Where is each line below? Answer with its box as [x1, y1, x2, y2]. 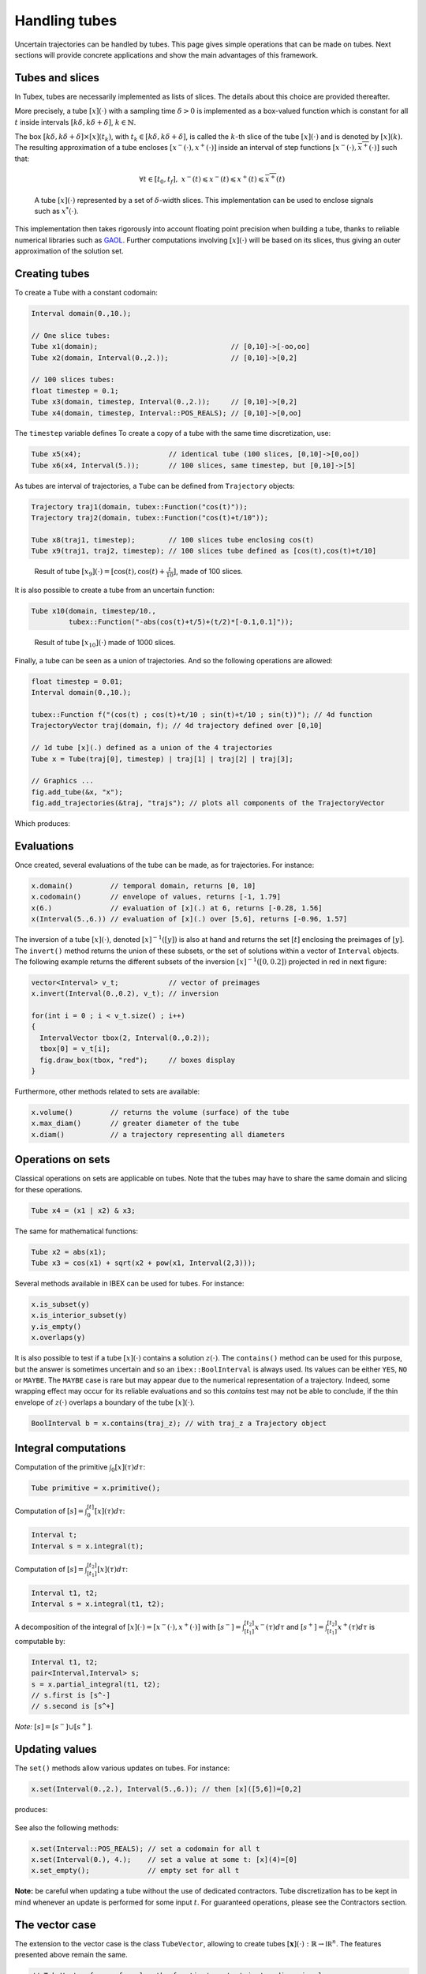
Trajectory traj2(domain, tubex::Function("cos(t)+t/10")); [31, 513, 269, 523]
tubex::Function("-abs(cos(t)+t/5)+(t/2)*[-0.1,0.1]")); [68, 617, 293, 627]
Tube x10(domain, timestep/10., [31, 606, 157, 616]
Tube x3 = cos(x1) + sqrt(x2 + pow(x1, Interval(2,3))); [31, 1259, 256, 1267]
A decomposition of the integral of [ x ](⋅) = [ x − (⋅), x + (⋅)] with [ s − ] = [14, 1621, 241, 1632]
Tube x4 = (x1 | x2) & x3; [31, 1206, 136, 1215]
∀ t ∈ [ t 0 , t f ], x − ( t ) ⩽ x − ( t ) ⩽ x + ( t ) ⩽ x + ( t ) [139, 174, 286, 186]
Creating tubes [14, 267, 90, 280]
